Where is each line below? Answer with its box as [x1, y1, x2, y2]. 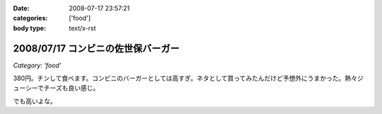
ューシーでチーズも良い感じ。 [13, 84, 100, 92]
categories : [13, 14, 48, 23]
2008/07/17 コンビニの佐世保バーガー [13, 42, 180, 55]
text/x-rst [69, 23, 96, 32]
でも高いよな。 [13, 96, 57, 106]
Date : [13, 4, 30, 12]
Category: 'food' [13, 61, 62, 69]
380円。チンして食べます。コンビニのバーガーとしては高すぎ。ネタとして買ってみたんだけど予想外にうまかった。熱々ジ [13, 74, 364, 83]
